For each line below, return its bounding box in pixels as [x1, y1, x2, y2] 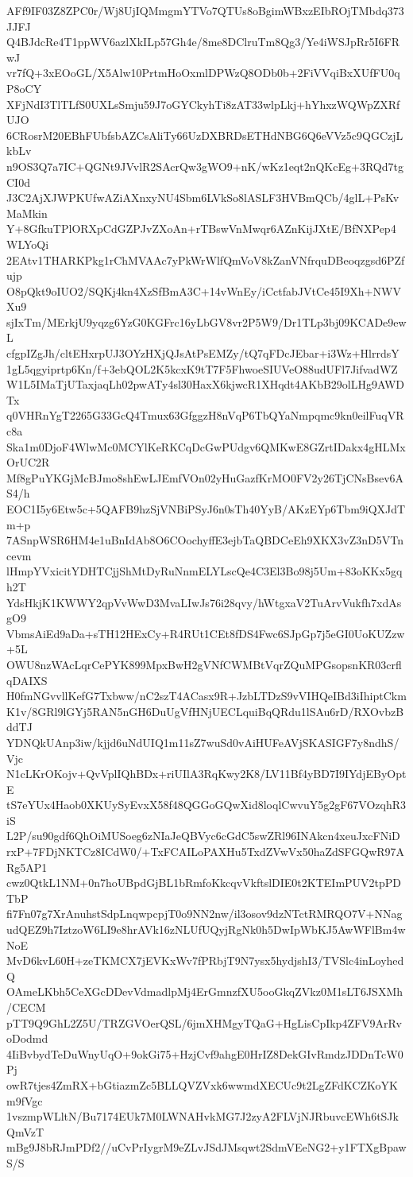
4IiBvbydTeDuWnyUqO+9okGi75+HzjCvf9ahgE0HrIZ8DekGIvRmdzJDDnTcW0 [6, 1045, 403, 1062]
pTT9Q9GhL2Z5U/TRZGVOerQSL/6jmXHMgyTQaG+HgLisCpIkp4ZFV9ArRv [6, 1014, 402, 1031]
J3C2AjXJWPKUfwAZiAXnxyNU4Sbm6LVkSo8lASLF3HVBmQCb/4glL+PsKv [6, 189, 399, 206]
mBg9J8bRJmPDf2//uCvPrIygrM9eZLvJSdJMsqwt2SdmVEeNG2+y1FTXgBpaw [6, 1139, 407, 1156]
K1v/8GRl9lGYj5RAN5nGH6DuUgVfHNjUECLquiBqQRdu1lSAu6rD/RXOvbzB [6, 703, 404, 719]
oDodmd [6, 1030, 48, 1047]
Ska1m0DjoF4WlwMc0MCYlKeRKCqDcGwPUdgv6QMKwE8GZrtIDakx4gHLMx [6, 438, 406, 455]
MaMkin [6, 204, 48, 221]
